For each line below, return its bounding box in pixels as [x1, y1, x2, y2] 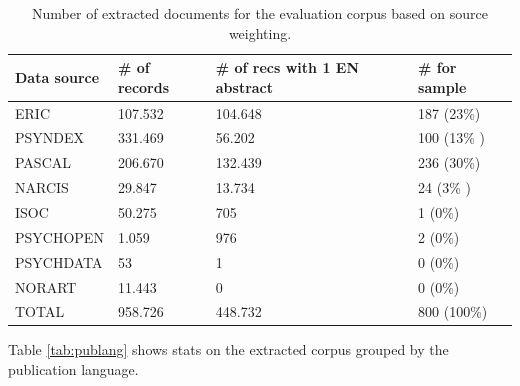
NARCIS [15, 177, 69, 198]
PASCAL [15, 152, 72, 173]
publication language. [8, 359, 139, 380]
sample [418, 76, 467, 97]
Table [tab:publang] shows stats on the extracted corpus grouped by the [8, 339, 449, 360]
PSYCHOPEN [15, 226, 104, 247]
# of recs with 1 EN [215, 57, 359, 78]
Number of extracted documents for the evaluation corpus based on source [32, 3, 488, 23]
